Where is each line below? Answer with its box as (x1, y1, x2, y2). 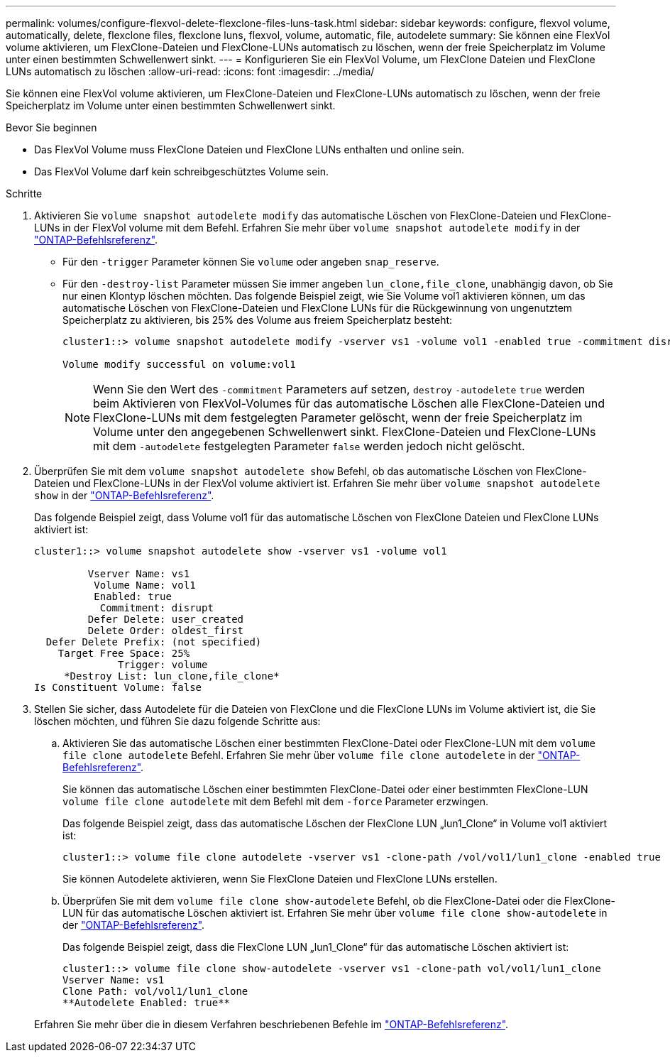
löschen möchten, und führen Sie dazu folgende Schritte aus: (34, 715, 321, 727)
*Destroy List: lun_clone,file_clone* (64, 670, 280, 682)
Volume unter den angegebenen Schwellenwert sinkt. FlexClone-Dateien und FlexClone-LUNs (93, 425, 596, 439)
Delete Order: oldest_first (87, 625, 244, 636)
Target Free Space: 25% (57, 648, 190, 659)
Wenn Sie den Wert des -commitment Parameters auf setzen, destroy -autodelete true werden (93, 382, 586, 396)
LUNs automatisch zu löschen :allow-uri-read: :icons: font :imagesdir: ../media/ (6, 65, 375, 77)
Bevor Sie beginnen (6, 121, 97, 133)
